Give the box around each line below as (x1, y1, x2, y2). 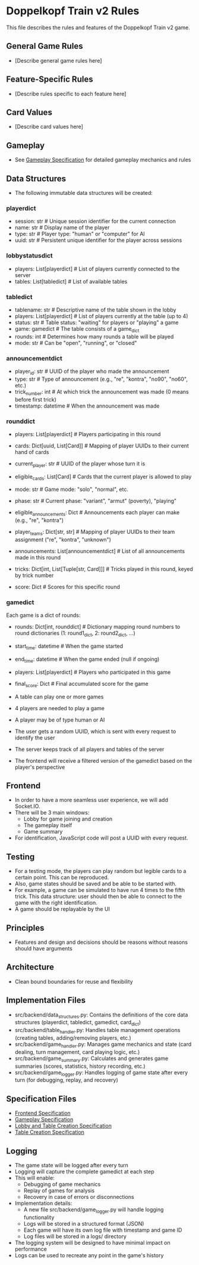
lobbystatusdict (6, 251, 53, 260)
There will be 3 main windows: (14, 809, 90, 816)
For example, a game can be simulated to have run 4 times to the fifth (14, 887, 185, 894)
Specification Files (6, 1093, 77, 1104)
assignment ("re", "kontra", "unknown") (14, 536, 112, 543)
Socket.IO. (14, 803, 40, 810)
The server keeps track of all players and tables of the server (14, 745, 165, 753)
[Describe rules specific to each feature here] (14, 90, 127, 97)
